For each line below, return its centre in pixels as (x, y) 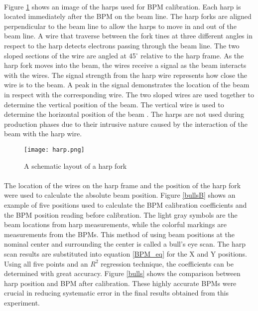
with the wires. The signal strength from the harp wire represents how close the (126, 75)
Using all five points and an (46, 263)
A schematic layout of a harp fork (75, 165)
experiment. (22, 302)
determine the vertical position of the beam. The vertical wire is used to (114, 104)
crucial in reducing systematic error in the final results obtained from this (117, 293)
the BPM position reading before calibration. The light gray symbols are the (121, 214)
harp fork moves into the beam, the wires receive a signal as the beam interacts (125, 65)
